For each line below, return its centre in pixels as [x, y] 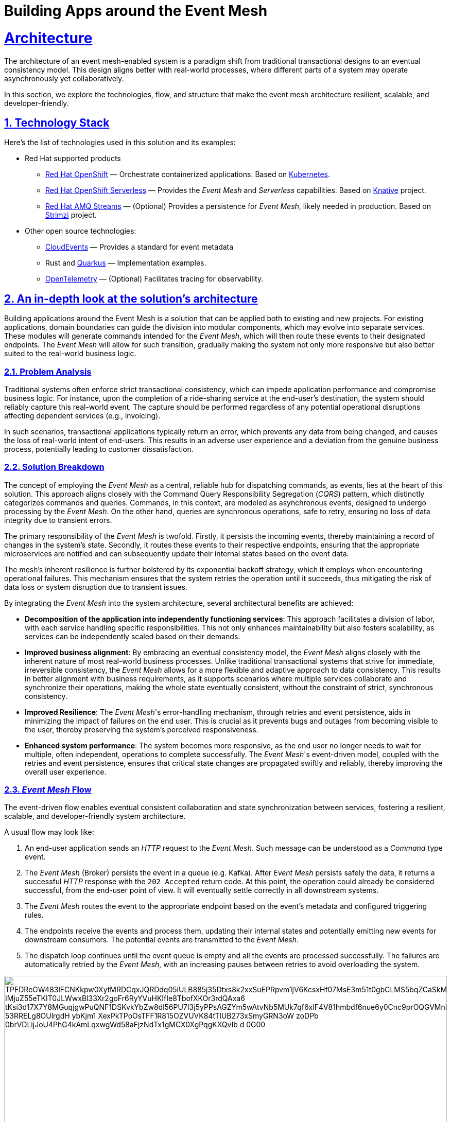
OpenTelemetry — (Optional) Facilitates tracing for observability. [154, 279]
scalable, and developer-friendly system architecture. [95, 816]
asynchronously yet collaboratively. [64, 78]
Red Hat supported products [73, 159]
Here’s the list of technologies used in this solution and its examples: [120, 143]
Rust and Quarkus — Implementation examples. [126, 263]
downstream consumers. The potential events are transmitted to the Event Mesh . [162, 940]
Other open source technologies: [81, 231]
